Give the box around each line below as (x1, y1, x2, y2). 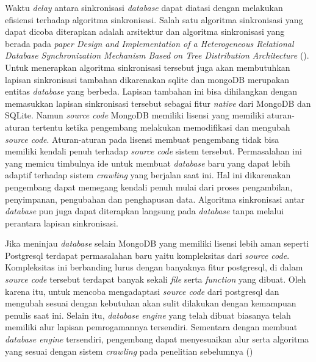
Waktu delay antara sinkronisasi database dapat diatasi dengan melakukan (5, 1, 283, 13)
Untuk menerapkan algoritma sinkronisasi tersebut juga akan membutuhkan (5, 60, 290, 73)
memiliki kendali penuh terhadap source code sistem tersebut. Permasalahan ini (5, 145, 302, 157)
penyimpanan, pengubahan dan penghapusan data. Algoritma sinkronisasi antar (5, 192, 305, 205)
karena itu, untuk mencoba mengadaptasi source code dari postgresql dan (5, 284, 279, 297)
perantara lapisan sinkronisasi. (5, 216, 118, 229)
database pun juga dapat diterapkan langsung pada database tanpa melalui (5, 205, 284, 217)
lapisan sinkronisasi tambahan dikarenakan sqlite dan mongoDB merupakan (5, 73, 290, 85)
